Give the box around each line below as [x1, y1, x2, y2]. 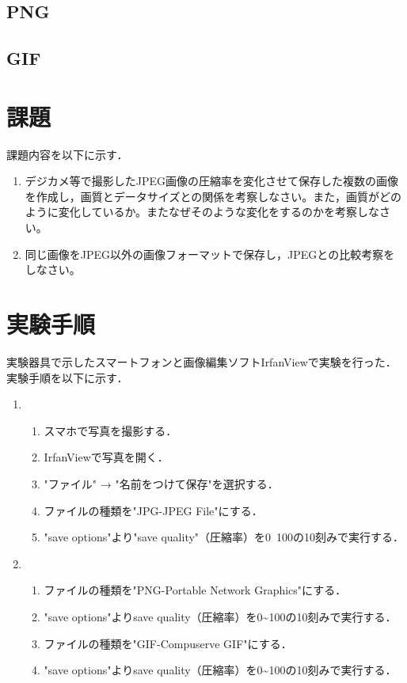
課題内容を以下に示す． [6, 146, 128, 162]
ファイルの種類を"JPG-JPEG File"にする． [44, 502, 263, 518]
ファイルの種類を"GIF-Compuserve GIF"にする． [44, 635, 292, 651]
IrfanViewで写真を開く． [44, 449, 169, 465]
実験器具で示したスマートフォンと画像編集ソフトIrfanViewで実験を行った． [6, 353, 397, 370]
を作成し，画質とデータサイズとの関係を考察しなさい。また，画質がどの [25, 188, 401, 204]
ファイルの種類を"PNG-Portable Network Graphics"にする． [44, 582, 347, 598]
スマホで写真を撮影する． [44, 422, 177, 438]
